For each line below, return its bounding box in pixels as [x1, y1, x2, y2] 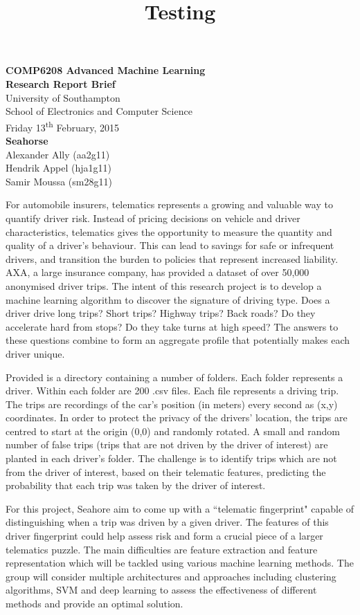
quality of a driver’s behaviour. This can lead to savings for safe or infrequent [6, 238, 334, 253]
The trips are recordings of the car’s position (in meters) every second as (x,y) [6, 396, 338, 411]
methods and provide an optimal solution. [6, 596, 183, 610]
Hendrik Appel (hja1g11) [6, 160, 111, 175]
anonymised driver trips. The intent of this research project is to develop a [6, 278, 322, 293]
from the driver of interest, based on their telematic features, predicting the [6, 464, 326, 479]
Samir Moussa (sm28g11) [6, 174, 112, 188]
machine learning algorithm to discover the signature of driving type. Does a [6, 292, 330, 306]
